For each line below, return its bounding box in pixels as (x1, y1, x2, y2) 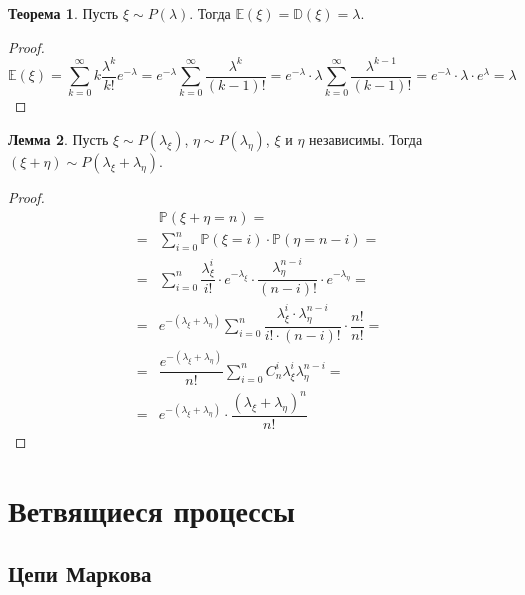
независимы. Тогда (309, 129, 423, 150)
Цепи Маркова (8, 558, 152, 589)
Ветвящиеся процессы (8, 489, 295, 530)
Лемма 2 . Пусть (8, 129, 109, 150)
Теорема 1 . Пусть (8, 3, 119, 23)
